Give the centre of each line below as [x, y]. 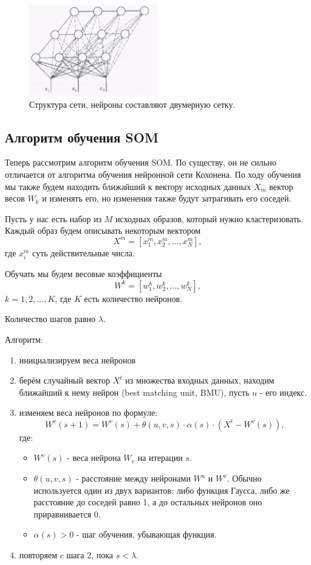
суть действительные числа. [84, 252]
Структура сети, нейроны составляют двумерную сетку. [132, 104]
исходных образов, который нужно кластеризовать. [210, 218]
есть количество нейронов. [133, 298]
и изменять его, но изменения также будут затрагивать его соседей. [167, 198]
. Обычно [244, 478]
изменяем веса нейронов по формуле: [88, 412]
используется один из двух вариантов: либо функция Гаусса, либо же [162, 490]
